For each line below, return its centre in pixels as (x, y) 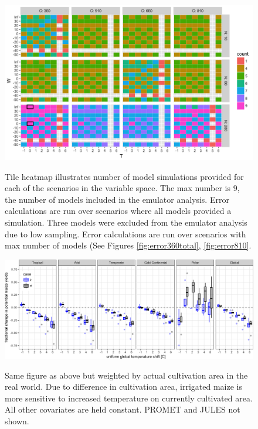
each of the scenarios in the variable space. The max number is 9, (122, 188)
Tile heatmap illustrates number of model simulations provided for (124, 176)
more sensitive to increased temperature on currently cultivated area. (129, 398)
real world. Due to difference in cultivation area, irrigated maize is (123, 387)
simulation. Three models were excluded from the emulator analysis (126, 222)
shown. (17, 421)
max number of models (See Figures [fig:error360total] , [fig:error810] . (128, 245)
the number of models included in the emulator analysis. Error (117, 199)
